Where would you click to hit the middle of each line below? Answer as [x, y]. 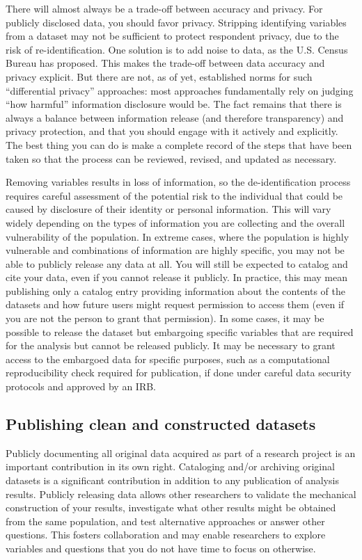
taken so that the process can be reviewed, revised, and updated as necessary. [171, 158]
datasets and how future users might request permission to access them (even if [175, 304]
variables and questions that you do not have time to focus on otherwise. [161, 548]
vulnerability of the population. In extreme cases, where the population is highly [178, 236]
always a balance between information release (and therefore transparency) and [175, 117]
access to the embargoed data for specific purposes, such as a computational [168, 359]
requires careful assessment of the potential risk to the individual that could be [174, 195]
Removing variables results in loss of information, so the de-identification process [178, 182]
